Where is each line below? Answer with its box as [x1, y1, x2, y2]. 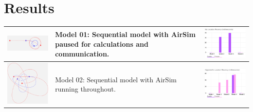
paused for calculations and [55, 38, 148, 49]
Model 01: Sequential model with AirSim [55, 29, 196, 39]
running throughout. [55, 84, 116, 94]
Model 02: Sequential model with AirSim [55, 74, 177, 84]
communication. [55, 48, 109, 58]
